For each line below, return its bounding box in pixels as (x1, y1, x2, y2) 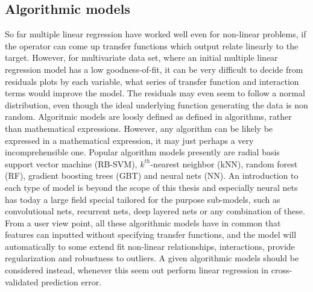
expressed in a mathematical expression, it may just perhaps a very (5, 134, 254, 146)
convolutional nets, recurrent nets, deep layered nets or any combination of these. (5, 205, 305, 217)
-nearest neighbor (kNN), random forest (150, 157, 298, 170)
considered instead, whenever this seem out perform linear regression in (5, 264, 269, 276)
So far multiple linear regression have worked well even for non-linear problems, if (5, 28, 306, 40)
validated (5, 275, 39, 288)
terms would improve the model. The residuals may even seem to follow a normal (5, 87, 305, 99)
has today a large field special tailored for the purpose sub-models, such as (5, 193, 280, 205)
